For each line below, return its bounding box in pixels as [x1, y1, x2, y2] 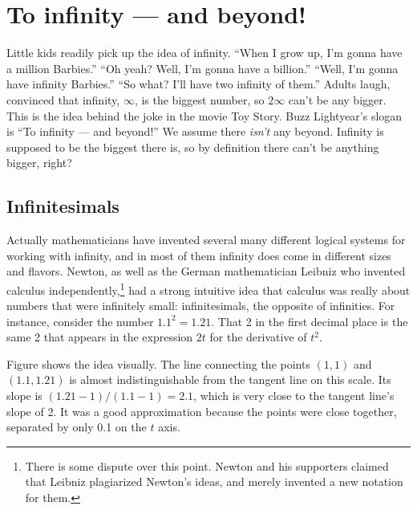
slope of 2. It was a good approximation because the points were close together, [6, 402, 397, 419]
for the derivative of [209, 328, 307, 345]
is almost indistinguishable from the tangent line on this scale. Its [69, 371, 391, 388]
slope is [6, 387, 43, 404]
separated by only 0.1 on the [6, 418, 147, 435]
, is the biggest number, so [134, 91, 265, 108]
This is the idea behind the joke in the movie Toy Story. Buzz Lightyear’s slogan [6, 107, 403, 124]
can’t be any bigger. [288, 91, 387, 108]
